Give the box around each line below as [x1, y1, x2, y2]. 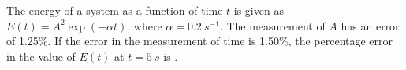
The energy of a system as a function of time [6, 2, 223, 18]
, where [127, 17, 162, 33]
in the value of [6, 47, 76, 64]
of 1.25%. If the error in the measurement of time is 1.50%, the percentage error [6, 33, 393, 49]
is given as [233, 2, 284, 18]
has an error [341, 17, 400, 33]
